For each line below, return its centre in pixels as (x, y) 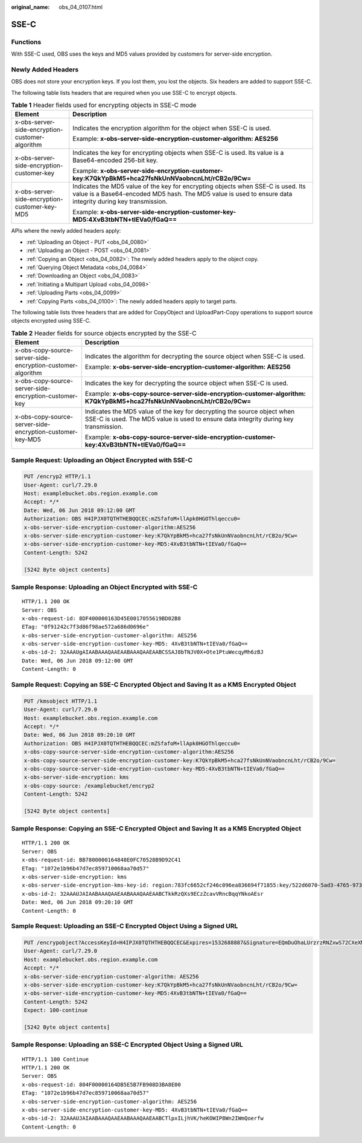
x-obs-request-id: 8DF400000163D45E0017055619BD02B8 (101, 618)
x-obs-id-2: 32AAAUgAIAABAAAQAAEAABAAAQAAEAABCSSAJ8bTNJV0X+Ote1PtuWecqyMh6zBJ (143, 652)
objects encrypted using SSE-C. (51, 321)
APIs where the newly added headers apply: (66, 231)
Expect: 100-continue (56, 1010)
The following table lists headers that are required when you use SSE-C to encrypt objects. (124, 92)
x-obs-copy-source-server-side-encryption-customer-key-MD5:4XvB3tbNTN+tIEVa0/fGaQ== (154, 769)
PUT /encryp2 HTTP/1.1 (57, 477)
